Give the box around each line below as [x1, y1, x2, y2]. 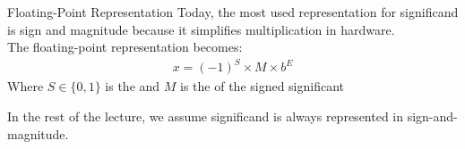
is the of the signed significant [180, 77, 345, 95]
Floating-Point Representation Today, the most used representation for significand [7, 3, 459, 21]
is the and [105, 77, 160, 95]
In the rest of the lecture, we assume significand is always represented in [7, 106, 404, 125]
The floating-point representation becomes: [7, 37, 243, 56]
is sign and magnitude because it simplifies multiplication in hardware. [7, 20, 395, 38]
